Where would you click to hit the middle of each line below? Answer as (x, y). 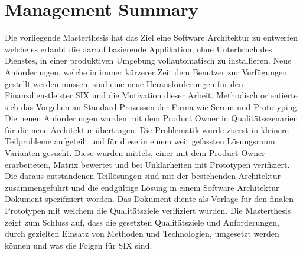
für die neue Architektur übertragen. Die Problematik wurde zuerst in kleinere (147, 129)
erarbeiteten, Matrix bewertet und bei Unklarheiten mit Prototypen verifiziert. (147, 164)
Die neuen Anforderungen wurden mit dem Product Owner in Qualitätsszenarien (151, 118)
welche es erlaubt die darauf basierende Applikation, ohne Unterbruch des (139, 49)
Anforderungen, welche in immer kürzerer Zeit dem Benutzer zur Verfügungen (146, 72)
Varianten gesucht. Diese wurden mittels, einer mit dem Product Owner (135, 153)
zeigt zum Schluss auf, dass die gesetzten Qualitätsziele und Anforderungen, (142, 222)
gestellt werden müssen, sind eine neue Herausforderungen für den (124, 83)
